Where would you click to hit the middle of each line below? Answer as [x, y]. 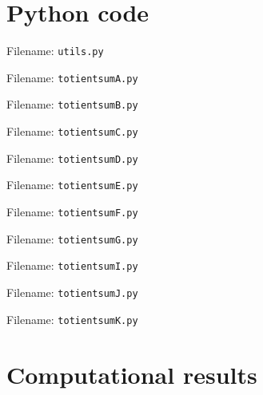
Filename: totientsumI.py [72, 265]
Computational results [132, 374]
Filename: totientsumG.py [72, 238]
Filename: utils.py [55, 51]
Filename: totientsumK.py [72, 319]
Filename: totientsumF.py [72, 212]
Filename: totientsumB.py [72, 104]
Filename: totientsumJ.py [72, 292]
